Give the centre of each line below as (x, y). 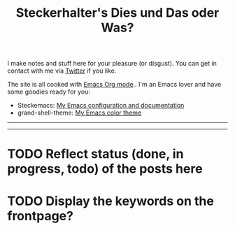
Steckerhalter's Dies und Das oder (117, 13)
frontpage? (40, 216)
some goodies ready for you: (49, 92)
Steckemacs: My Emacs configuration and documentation (101, 106)
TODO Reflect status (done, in (95, 154)
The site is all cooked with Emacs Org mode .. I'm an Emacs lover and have (114, 85)
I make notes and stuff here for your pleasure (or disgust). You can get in (112, 64)
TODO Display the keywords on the (111, 201)
